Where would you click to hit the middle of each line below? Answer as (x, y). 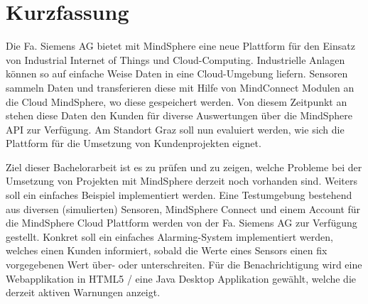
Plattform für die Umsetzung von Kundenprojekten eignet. (134, 143)
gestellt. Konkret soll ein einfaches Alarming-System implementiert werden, (169, 236)
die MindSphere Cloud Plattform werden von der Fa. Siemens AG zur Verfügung (182, 223)
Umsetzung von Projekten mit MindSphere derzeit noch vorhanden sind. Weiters (182, 181)
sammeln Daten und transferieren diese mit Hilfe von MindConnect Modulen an (180, 87)
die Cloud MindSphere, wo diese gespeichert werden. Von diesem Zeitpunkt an (177, 101)
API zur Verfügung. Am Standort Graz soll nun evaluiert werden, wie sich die (175, 129)
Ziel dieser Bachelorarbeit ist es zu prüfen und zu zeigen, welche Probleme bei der (184, 167)
